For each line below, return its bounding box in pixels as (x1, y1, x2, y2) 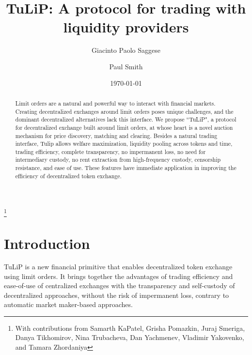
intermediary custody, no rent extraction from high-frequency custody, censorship (15, 155, 221, 164)
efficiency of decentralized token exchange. (15, 171, 122, 180)
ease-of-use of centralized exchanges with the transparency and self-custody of (4, 280, 235, 291)
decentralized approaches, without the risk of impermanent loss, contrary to (4, 290, 229, 300)
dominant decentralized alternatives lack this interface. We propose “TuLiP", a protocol (15, 115, 236, 123)
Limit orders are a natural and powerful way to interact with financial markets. (15, 99, 216, 107)
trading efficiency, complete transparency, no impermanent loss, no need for (15, 147, 206, 155)
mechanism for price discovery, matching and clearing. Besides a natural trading (15, 131, 218, 139)
